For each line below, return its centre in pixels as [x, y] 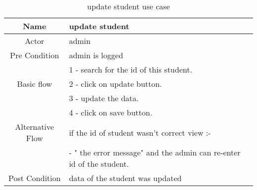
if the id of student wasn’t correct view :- [140, 132]
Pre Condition [35, 55]
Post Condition [34, 178]
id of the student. [99, 164]
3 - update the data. [104, 98]
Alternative [35, 127]
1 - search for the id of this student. [130, 69]
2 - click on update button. [115, 84]
